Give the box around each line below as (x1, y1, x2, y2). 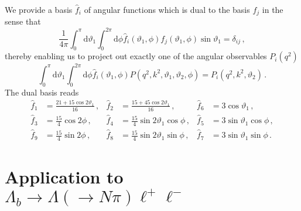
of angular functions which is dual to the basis (84, 4, 250, 15)
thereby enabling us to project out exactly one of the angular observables (5, 50, 267, 62)
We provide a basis (5, 4, 73, 15)
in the (262, 4, 283, 15)
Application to (5, 165, 124, 189)
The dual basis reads (5, 86, 79, 98)
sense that (5, 15, 41, 28)
